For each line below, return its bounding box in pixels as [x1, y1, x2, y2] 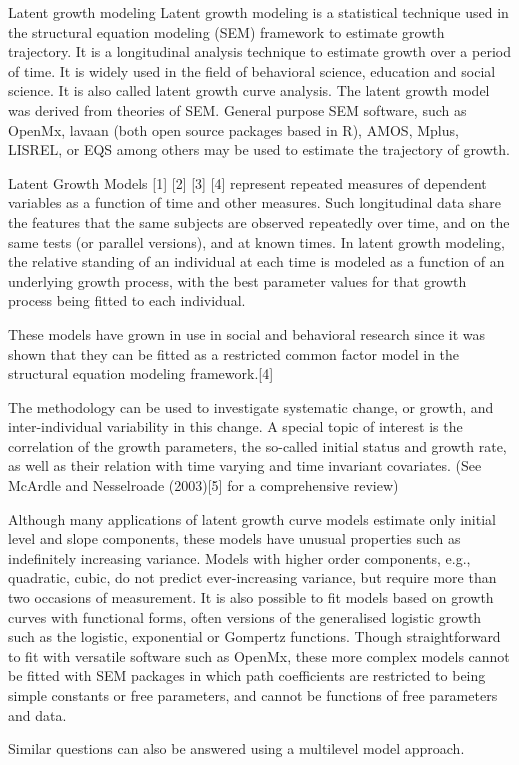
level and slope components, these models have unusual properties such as [8, 528, 461, 549]
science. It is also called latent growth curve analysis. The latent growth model [8, 80, 490, 101]
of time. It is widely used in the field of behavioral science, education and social [8, 60, 496, 81]
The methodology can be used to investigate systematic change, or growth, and [8, 396, 494, 417]
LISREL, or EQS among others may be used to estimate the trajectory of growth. [8, 139, 510, 160]
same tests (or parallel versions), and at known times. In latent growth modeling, [8, 231, 505, 252]
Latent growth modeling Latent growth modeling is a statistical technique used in [8, 2, 509, 22]
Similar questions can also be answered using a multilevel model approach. [8, 738, 465, 759]
